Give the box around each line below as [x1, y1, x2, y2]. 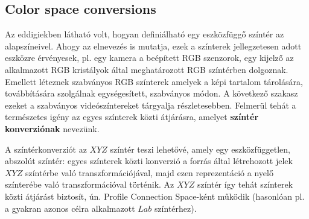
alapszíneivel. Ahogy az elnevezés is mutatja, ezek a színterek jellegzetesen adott [5, 39, 302, 52]
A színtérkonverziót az [5, 142, 87, 155]
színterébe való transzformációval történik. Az [5, 178, 174, 191]
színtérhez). [154, 202, 197, 214]
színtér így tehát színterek [197, 178, 293, 191]
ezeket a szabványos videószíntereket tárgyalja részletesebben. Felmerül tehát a [5, 98, 296, 111]
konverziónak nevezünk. [5, 122, 100, 135]
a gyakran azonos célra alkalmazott [5, 202, 135, 214]
